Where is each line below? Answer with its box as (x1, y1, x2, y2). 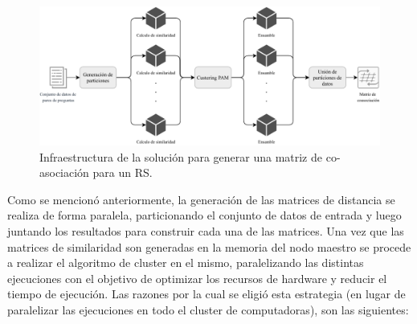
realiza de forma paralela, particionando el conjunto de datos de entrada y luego (7, 207, 402, 224)
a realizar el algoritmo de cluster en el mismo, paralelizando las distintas (7, 254, 364, 271)
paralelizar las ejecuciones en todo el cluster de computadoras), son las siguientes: (7, 301, 409, 318)
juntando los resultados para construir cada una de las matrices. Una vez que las (7, 223, 404, 240)
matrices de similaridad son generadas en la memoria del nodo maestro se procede (7, 238, 411, 255)
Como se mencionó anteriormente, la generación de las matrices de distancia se (7, 191, 395, 207)
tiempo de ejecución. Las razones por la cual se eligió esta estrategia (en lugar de (7, 285, 406, 302)
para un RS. (92, 164, 153, 181)
